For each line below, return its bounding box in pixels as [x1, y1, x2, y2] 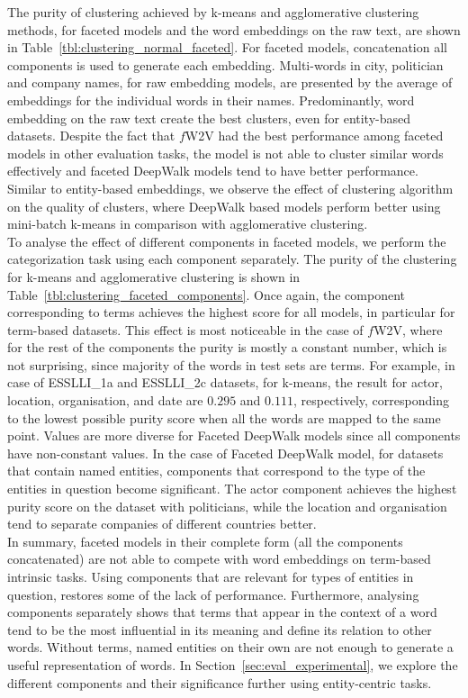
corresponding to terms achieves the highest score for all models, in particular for [7, 303, 455, 322]
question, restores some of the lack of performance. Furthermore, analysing [7, 585, 419, 603]
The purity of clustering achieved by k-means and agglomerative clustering [7, 3, 419, 21]
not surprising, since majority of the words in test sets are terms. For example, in [7, 355, 455, 374]
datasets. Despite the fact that [7, 126, 175, 145]
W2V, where [373, 320, 443, 339]
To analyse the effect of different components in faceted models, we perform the [7, 231, 446, 250]
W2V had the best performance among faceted [184, 126, 444, 145]
